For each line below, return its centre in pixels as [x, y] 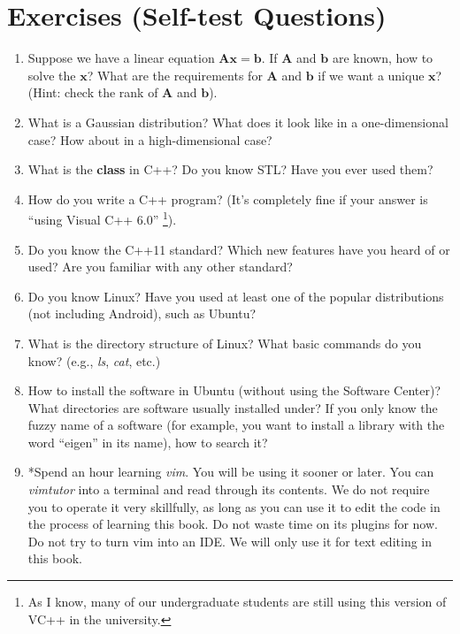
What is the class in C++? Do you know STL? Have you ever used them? [230, 169]
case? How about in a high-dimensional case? [150, 139]
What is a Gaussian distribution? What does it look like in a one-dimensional [238, 122]
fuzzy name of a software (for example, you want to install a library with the [236, 425]
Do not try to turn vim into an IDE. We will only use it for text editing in [230, 541]
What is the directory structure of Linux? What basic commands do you [225, 343]
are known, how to [383, 58]
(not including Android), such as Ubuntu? [142, 313]
